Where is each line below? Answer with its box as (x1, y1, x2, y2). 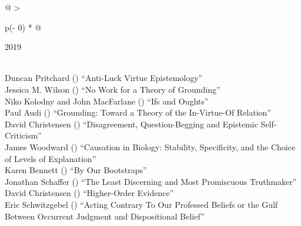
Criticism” (5, 129, 42, 141)
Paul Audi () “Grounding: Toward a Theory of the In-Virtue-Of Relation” (5, 106, 271, 119)
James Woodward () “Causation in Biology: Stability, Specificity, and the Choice (5, 140, 296, 153)
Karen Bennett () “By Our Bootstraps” (5, 164, 147, 176)
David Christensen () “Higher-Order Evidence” (5, 187, 174, 199)
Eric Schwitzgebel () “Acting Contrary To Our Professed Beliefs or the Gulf (5, 198, 278, 210)
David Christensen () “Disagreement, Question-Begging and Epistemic (5, 117, 258, 130)
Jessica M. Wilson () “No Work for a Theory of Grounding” (5, 83, 220, 95)
